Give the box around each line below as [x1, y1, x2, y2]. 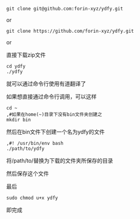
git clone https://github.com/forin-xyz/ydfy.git [6, 28, 135, 34]
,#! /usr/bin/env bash [6, 140, 64, 146]
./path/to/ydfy [6, 146, 45, 152]
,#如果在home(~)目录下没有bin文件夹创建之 [6, 112, 102, 118]
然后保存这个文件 [6, 170, 49, 177]
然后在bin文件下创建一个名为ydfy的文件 [6, 128, 105, 135]
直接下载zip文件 [6, 52, 46, 58]
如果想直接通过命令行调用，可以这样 [6, 93, 97, 100]
